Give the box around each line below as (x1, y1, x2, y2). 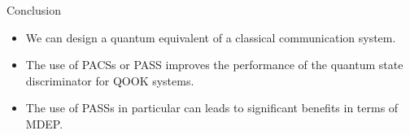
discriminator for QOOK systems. (25, 72, 194, 89)
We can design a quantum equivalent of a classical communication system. (25, 28, 396, 46)
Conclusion (7, 2, 61, 18)
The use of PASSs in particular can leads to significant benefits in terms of (25, 99, 399, 116)
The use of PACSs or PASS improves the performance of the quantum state (25, 56, 403, 73)
